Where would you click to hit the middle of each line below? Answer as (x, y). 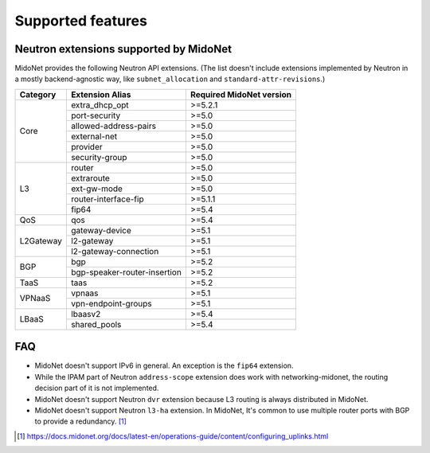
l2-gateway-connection (115, 251)
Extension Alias (101, 94)
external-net (94, 136)
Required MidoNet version (241, 94)
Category (38, 94)
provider (86, 146)
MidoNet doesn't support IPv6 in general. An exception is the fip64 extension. (164, 365)
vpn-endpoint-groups (111, 303)
